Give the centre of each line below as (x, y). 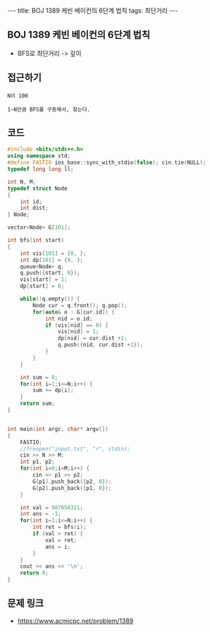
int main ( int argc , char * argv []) (58, 429)
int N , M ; (22, 181)
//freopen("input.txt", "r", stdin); (75, 449)
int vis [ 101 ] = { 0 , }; (53, 253)
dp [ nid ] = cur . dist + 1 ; (93, 338)
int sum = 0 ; (39, 377)
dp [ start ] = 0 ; (42, 286)
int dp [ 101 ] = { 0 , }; (51, 260)
